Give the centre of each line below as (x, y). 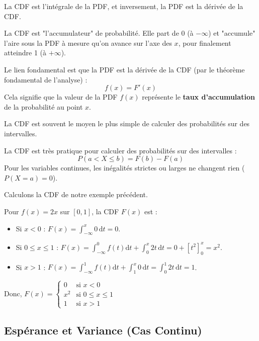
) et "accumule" (232, 33)
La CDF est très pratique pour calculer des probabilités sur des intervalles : (120, 150)
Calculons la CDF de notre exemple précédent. (76, 194)
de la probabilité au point (44, 106)
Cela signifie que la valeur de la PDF (61, 97)
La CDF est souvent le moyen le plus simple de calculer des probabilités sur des (127, 123)
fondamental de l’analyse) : (46, 79)
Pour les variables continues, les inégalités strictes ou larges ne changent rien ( (124, 168)
